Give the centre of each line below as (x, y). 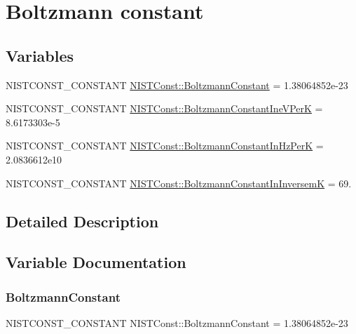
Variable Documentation (96, 262)
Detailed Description (82, 221)
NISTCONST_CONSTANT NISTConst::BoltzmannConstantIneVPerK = (164, 108)
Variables (40, 55)
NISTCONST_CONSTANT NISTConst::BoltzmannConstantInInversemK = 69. (179, 183)
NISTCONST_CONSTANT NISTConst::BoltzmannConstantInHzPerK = (165, 146)
